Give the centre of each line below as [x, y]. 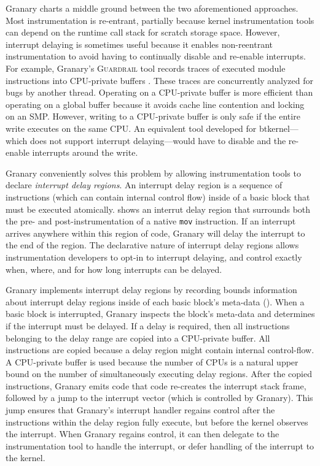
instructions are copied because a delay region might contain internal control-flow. [160, 350]
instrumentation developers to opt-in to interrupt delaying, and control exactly [154, 257]
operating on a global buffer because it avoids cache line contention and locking [155, 104]
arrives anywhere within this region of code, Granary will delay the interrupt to [155, 233]
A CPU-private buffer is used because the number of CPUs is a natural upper [152, 361]
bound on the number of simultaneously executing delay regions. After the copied [159, 374]
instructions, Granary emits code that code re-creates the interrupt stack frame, [156, 385]
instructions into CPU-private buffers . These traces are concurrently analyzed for [160, 80]
